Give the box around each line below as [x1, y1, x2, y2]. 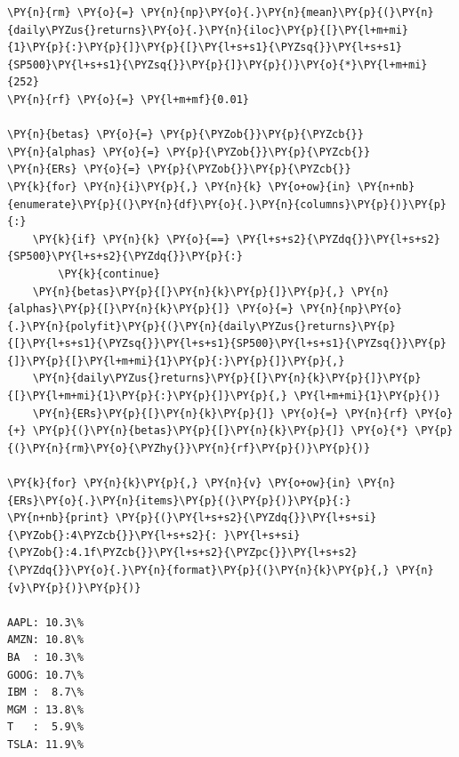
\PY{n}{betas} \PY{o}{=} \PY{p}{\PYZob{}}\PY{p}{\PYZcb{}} [7, 128, 364, 141]
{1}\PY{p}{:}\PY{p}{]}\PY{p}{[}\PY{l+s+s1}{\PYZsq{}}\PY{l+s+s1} [7, 41, 402, 54]
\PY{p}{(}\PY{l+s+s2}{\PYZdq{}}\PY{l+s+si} [115, 511, 377, 525]
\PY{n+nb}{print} [7, 511, 109, 525]
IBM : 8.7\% [7, 686, 84, 699]
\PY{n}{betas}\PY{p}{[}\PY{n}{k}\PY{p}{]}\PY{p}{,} [32, 285, 345, 298]
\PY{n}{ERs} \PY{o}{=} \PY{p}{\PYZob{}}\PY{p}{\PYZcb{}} [7, 163, 351, 176]
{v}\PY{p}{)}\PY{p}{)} [7, 581, 141, 594]
